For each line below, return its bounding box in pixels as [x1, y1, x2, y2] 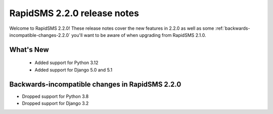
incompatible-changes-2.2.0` [9, 32, 71, 38]
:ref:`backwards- [215, 25, 250, 31]
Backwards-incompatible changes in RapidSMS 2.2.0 [9, 80, 181, 88]
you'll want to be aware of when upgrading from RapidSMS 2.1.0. [71, 32, 206, 38]
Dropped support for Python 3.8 [22, 93, 89, 99]
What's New [9, 45, 49, 54]
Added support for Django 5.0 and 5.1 [34, 67, 113, 73]
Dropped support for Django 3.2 [22, 100, 89, 106]
